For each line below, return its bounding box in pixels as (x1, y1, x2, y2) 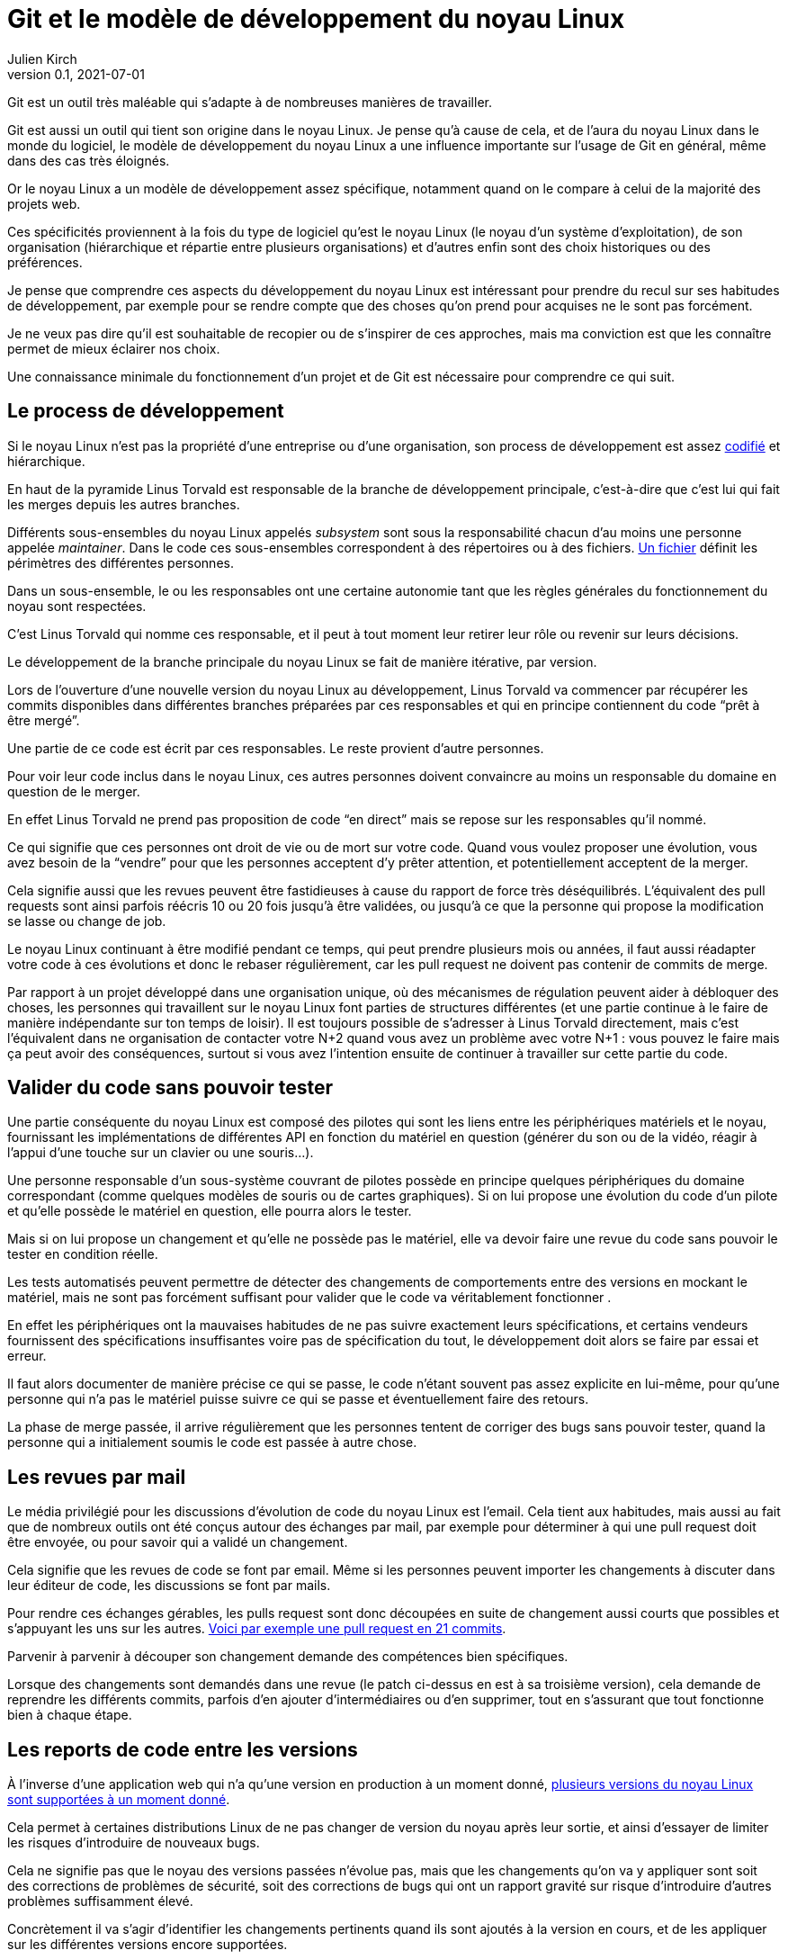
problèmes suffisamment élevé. (7, 1893, 193, 1910)
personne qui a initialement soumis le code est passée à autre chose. (7, 1434, 417, 1451)
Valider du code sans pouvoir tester (7, 1076, 334, 1100)
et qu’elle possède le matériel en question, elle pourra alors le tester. (7, 1203, 412, 1219)
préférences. (7, 254, 83, 270)
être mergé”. (7, 712, 80, 728)
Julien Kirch (7, 50, 77, 67)
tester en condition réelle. (7, 1246, 158, 1263)
